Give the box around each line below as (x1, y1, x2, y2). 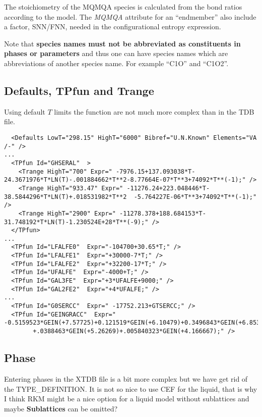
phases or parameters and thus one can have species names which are (4, 48, 228, 59)
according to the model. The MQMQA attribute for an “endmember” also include (4, 11, 256, 22)
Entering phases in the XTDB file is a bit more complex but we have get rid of (4, 373, 248, 384)
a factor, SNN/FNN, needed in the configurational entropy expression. (4, 21, 221, 32)
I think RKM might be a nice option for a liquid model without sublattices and (4, 393, 249, 404)
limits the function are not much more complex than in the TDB (54, 106, 254, 117)
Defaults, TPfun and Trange (4, 82, 154, 98)
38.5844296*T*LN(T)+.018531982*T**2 (4, 193, 127, 200)
